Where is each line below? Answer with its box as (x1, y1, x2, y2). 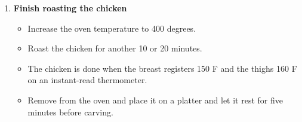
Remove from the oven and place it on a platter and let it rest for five (27, 93, 283, 106)
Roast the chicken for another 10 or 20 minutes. (27, 42, 202, 54)
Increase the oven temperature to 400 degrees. (27, 22, 196, 34)
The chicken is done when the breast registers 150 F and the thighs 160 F (27, 62, 297, 74)
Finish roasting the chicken (13, 2, 127, 14)
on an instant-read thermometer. (27, 74, 147, 86)
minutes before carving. (27, 105, 113, 118)
